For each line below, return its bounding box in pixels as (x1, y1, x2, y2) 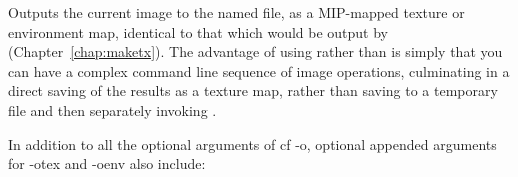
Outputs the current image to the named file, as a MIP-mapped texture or (8, 2, 465, 22)
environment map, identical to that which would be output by (8, 21, 389, 42)
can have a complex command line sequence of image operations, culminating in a (8, 60, 510, 81)
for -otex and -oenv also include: (8, 153, 206, 174)
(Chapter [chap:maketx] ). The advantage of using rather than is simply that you (8, 41, 503, 62)
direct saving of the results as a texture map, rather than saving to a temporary (8, 80, 498, 101)
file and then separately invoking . (8, 99, 217, 120)
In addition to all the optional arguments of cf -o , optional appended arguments (8, 133, 497, 154)
